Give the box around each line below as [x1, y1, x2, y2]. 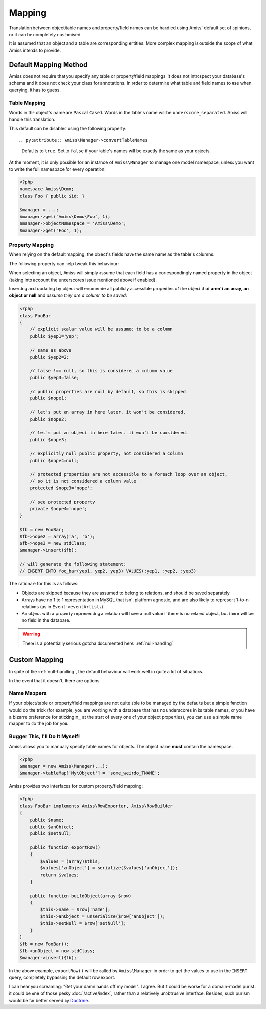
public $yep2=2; [30, 354, 69, 360]
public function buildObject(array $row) [30, 893, 132, 899]
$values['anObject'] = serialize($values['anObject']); [40, 865, 178, 871]
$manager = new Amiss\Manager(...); [19, 763, 108, 769]
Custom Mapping [9, 655, 64, 664]
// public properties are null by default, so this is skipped [30, 389, 186, 394]
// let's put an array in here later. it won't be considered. [30, 409, 186, 415]
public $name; [30, 817, 64, 823]
